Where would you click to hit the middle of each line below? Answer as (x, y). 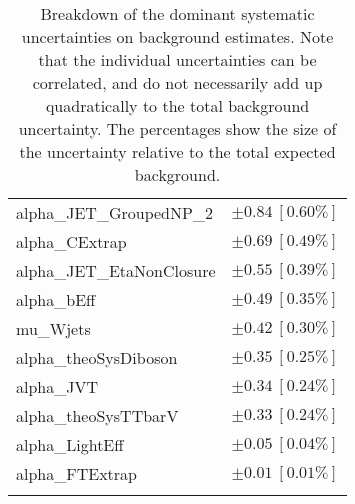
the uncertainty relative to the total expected (177, 151)
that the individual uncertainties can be (177, 59)
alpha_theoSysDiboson (97, 357)
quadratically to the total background (177, 105)
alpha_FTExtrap (76, 473)
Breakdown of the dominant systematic (177, 13)
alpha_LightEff (70, 444)
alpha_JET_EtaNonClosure (116, 270)
